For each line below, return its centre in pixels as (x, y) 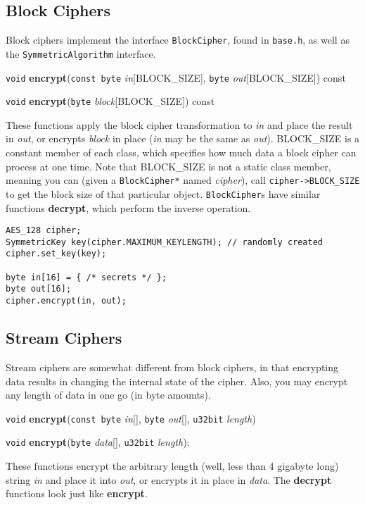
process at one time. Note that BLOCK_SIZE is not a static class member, (168, 166)
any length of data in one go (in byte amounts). (108, 395)
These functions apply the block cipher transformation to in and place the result (179, 124)
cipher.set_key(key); (56, 254)
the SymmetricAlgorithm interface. (81, 53)
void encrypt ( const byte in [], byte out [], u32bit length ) (131, 418)
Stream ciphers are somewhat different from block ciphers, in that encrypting (172, 367)
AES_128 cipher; (44, 231)
